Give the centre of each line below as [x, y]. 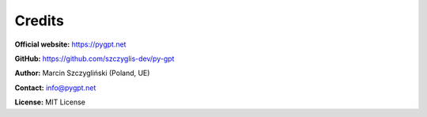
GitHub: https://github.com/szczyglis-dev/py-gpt [94, 58]
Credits [40, 21]
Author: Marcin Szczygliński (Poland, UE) [82, 73]
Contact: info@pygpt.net [55, 88]
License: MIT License [50, 102]
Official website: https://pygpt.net [70, 44]
